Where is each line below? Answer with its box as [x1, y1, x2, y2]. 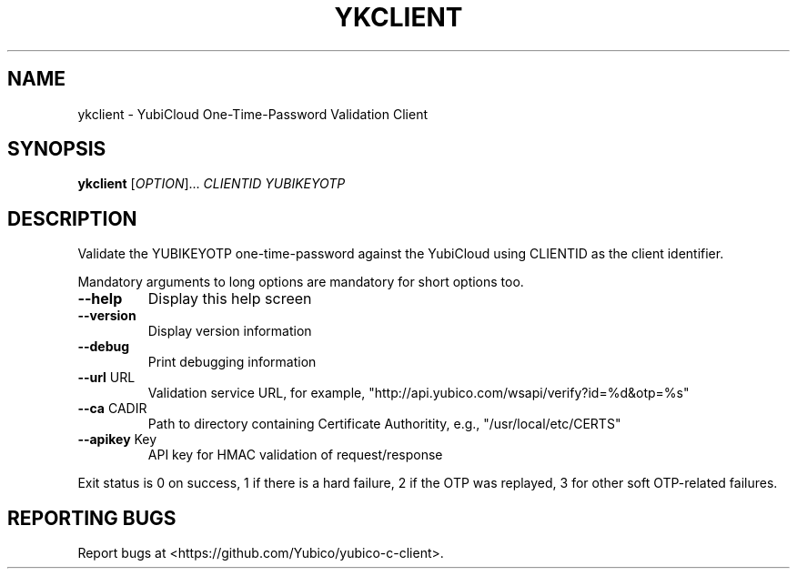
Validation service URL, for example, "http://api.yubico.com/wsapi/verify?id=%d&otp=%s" [147, 385, 690, 401]
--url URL [77, 369, 136, 386]
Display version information [147, 323, 312, 339]
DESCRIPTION [7, 207, 137, 230]
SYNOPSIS [7, 137, 106, 161]
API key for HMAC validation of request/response [147, 447, 443, 463]
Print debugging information [147, 354, 317, 370]
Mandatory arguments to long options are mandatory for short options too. [77, 274, 524, 290]
